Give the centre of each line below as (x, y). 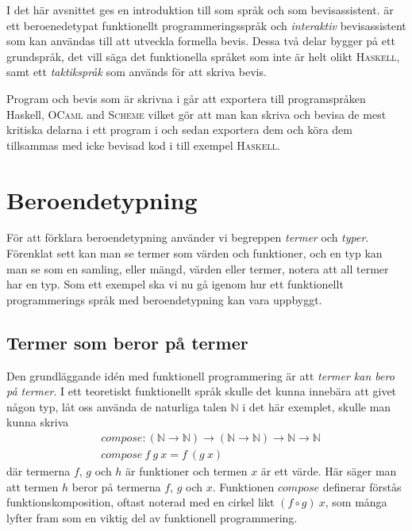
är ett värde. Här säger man (329, 471)
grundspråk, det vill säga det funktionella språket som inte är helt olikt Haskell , (203, 56)
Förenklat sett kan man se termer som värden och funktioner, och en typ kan (194, 253)
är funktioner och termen (187, 471)
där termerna (39, 471)
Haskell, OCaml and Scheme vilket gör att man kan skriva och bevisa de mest (196, 114)
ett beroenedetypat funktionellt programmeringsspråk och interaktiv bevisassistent (206, 25)
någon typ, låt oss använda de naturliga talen (117, 406)
